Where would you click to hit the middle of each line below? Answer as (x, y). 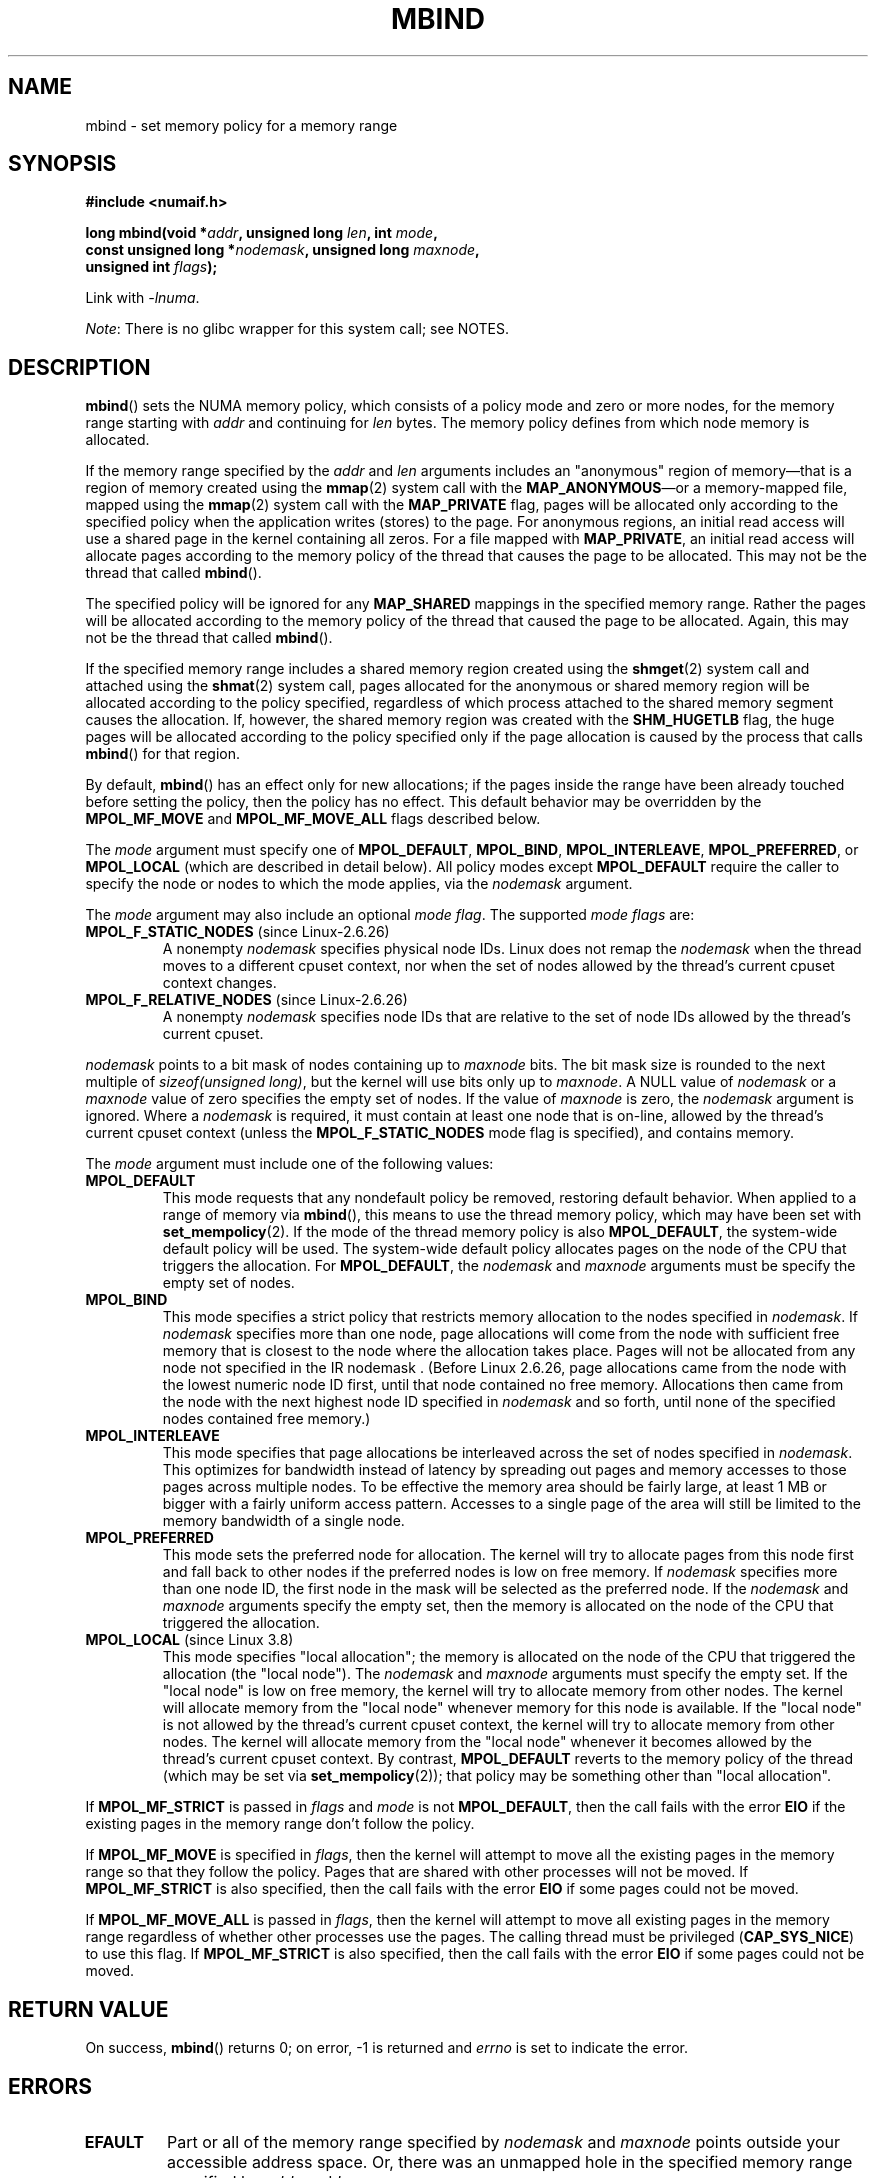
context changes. (219, 983)
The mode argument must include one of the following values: (289, 1164)
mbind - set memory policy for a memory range (241, 125)
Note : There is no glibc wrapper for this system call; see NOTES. (297, 329)
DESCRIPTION (79, 367)
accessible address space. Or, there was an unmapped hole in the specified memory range (510, 2161)
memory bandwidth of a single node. (283, 1521)
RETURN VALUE (88, 2009)
